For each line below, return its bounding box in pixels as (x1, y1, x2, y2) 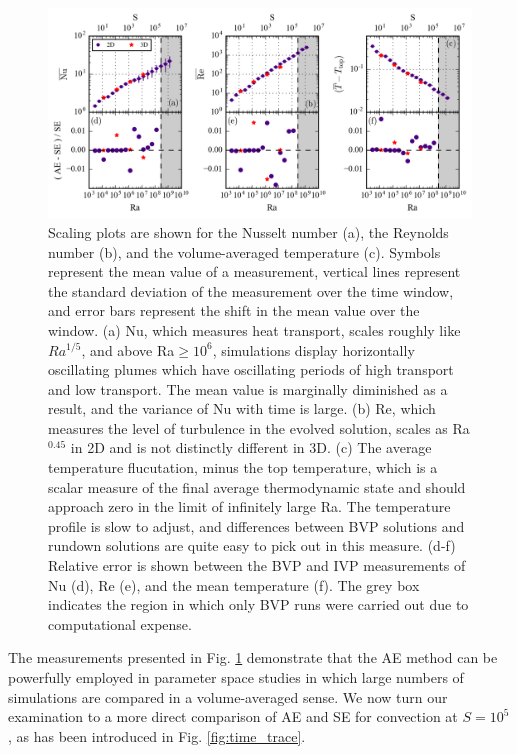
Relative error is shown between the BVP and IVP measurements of (48, 555, 466, 576)
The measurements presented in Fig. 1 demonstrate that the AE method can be (8, 647, 498, 668)
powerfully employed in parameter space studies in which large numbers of (8, 667, 464, 687)
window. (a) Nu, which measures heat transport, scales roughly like (48, 319, 461, 340)
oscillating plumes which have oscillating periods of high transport (48, 359, 454, 380)
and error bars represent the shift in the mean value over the (48, 300, 420, 321)
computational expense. (48, 613, 192, 634)
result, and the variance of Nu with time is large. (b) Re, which (48, 398, 436, 419)
